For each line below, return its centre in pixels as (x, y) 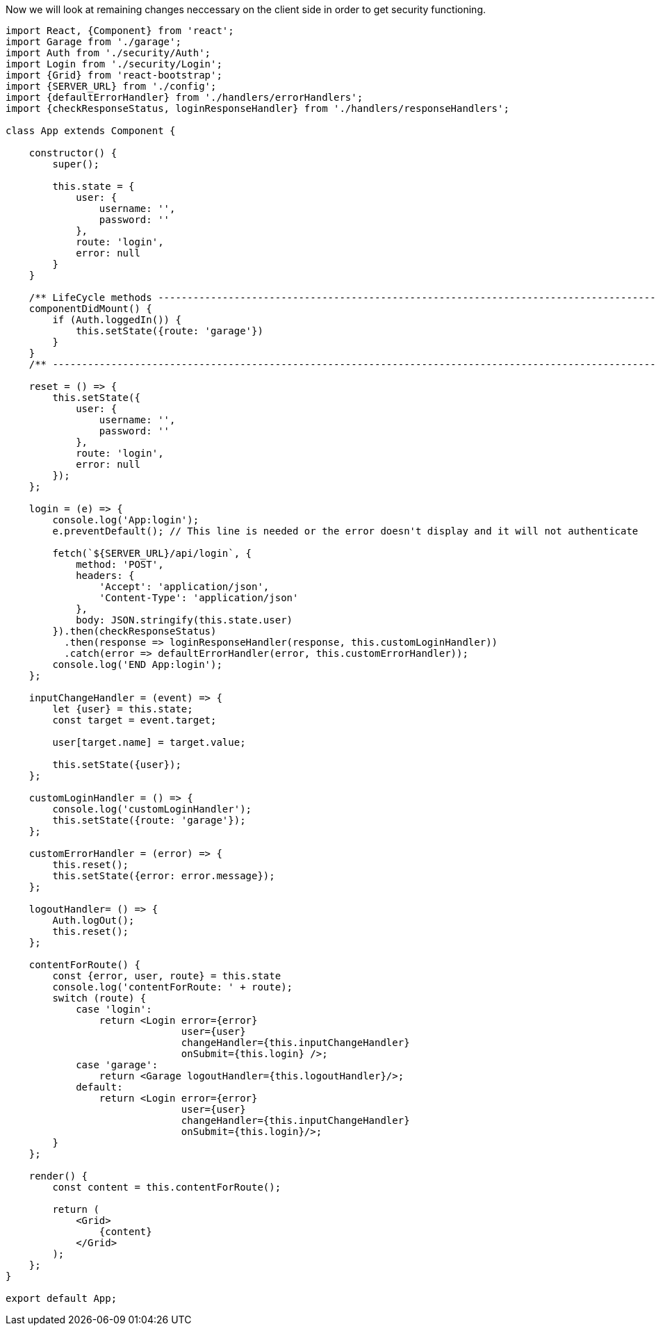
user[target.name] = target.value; (149, 742)
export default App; (61, 1298)
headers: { (105, 575)
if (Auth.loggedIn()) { (117, 320)
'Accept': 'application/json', (184, 587)
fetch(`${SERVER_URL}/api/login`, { (152, 553)
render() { (58, 1176)
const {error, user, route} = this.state (167, 976)
